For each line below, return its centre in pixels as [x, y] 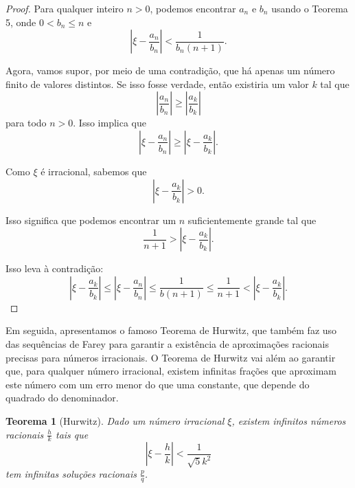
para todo [26, 123]
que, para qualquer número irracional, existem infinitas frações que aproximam [171, 371]
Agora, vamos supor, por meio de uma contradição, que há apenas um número [170, 70]
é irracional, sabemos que [94, 171]
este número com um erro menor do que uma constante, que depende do [158, 384]
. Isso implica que [110, 123]
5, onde [21, 22]
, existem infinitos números [289, 420]
